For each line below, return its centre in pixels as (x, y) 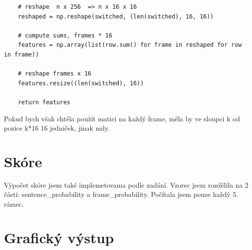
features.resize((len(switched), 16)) (81, 83)
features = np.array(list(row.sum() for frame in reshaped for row (130, 45)
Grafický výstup (59, 237)
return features (44, 102)
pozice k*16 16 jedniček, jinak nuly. (57, 128)
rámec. (14, 204)
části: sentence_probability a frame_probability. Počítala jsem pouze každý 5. (121, 194)
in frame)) (21, 54)
